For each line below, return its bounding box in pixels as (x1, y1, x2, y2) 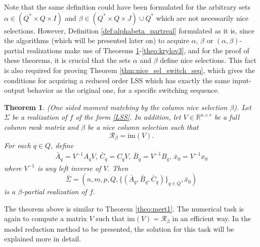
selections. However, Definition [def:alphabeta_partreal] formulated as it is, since (4, 25, 255, 36)
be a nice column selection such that (88, 121, 199, 132)
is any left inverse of (37, 162, 101, 173)
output (4, 85, 25, 95)
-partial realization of (22, 186, 87, 197)
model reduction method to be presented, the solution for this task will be (4, 223, 234, 234)
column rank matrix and (4, 121, 79, 132)
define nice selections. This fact (160, 55, 256, 65)
